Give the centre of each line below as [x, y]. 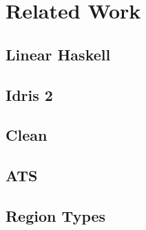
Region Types [56, 215]
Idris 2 [29, 94]
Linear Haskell [58, 54]
